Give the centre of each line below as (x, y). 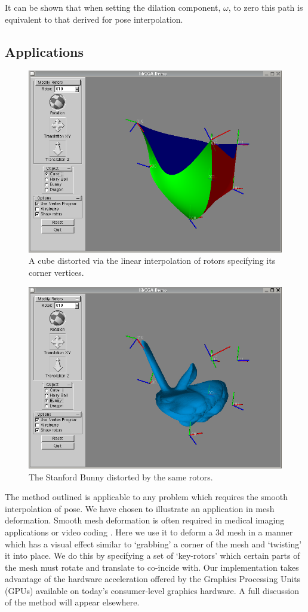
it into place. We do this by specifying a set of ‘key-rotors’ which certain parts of (153, 555)
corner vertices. (56, 272)
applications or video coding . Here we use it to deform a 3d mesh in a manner (149, 532)
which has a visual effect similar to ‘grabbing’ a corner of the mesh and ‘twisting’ (153, 544)
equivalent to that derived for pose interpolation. (94, 19)
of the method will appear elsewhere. (72, 602)
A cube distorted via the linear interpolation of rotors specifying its (152, 261)
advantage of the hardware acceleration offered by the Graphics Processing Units (153, 579)
